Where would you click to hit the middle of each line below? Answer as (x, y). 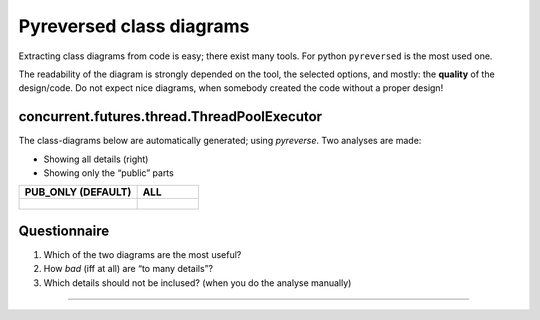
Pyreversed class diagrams (134, 26)
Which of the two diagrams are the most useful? (142, 254)
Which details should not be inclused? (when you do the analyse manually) (197, 282)
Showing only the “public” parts (108, 173)
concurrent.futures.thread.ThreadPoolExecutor (170, 116)
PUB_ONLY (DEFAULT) (78, 192)
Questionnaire (64, 230)
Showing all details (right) (96, 159)
